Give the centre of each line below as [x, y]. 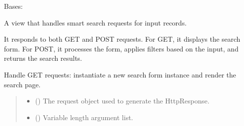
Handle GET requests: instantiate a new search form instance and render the [120, 74]
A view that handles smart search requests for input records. [95, 22]
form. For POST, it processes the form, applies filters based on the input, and [121, 48]
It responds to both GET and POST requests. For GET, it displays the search [122, 39]
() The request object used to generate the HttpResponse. [122, 101]
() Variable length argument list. [84, 117]
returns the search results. [43, 58]
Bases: [14, 6]
